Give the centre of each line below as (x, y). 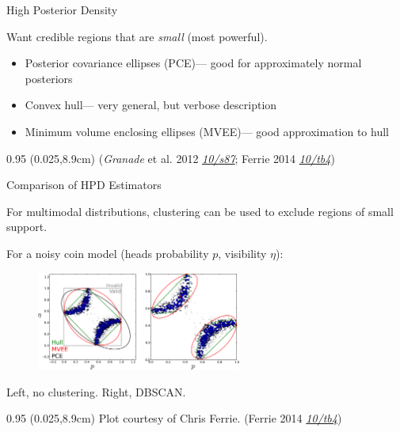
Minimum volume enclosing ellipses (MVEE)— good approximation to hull (207, 131)
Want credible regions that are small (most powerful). (137, 36)
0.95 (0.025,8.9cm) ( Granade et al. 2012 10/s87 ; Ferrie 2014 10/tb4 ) (171, 158)
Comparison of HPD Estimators (84, 185)
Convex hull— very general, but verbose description (151, 105)
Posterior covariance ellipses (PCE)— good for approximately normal (193, 63)
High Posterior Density (62, 9)
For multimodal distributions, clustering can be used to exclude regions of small (200, 211)
